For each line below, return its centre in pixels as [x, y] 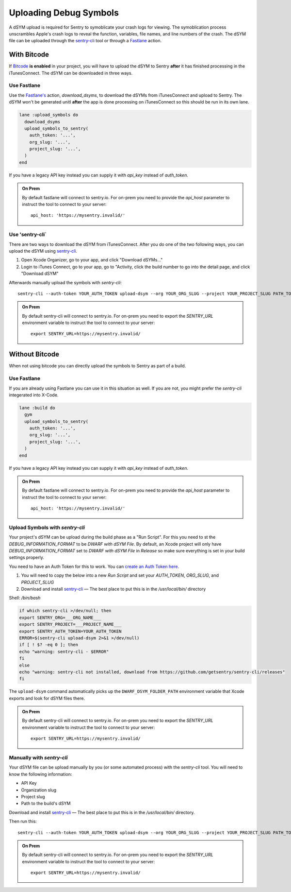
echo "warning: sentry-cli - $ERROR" [64, 652]
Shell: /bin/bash [25, 598]
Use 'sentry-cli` [28, 235]
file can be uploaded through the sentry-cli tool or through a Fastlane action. [85, 41]
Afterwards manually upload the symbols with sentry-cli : [65, 282]
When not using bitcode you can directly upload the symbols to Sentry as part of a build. [97, 366]
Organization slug [39, 790]
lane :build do [37, 408]
